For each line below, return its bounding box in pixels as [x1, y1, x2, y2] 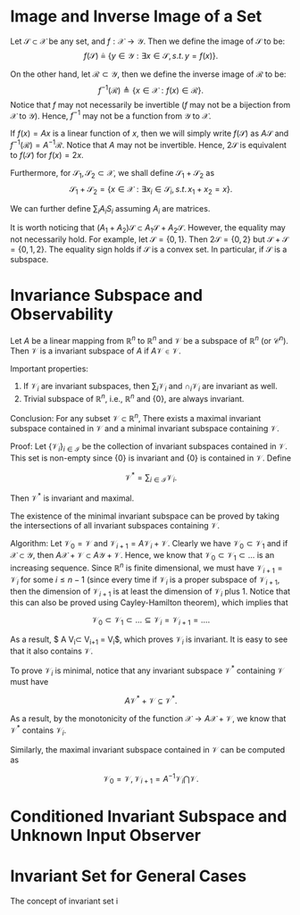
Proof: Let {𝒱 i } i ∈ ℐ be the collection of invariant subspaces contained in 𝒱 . [10, 440, 288, 453]
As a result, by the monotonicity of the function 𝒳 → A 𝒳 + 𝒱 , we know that [10, 713, 287, 724]
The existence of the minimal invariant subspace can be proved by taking [10, 511, 280, 521]
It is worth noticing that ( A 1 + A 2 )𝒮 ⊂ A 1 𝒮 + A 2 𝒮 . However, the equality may [10, 222, 287, 236]
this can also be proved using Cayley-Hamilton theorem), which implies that [10, 597, 288, 608]
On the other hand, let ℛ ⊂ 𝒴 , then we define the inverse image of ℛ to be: [10, 69, 287, 79]
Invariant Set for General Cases [10, 866, 247, 886]
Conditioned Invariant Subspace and [10, 806, 287, 827]
